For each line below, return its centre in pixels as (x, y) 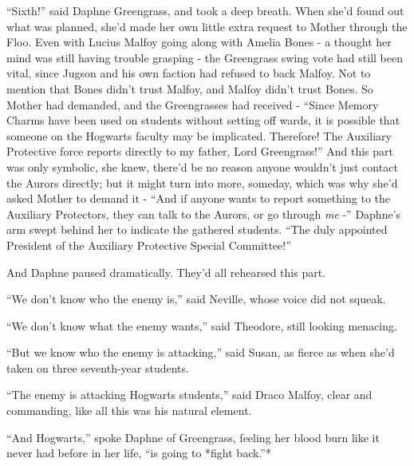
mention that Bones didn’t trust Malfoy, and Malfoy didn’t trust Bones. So (190, 88)
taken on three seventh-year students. (98, 367)
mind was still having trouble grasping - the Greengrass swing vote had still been (205, 57)
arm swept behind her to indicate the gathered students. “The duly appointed (197, 229)
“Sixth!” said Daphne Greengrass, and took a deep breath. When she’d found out (205, 10)
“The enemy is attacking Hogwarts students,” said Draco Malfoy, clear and (189, 395)
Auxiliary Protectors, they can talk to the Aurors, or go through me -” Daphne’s (204, 213)
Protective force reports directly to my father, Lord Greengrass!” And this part (200, 151)
